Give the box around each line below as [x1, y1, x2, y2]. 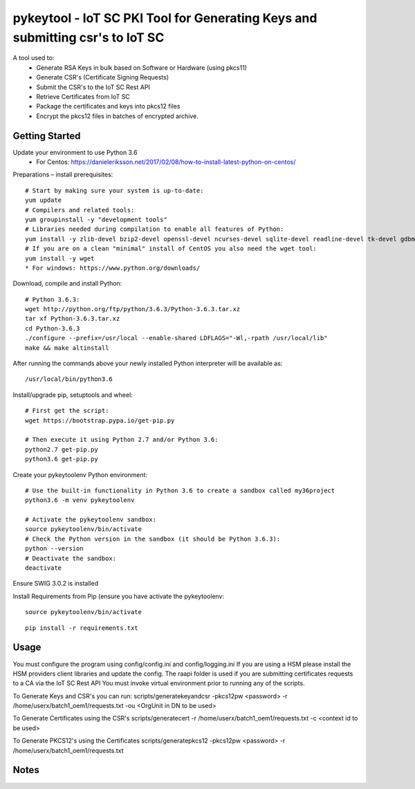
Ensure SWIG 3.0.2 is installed [12, 579, 99, 588]
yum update [25, 196, 62, 204]
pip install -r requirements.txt [25, 624, 138, 632]
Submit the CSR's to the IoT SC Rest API [36, 83, 150, 91]
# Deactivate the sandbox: [25, 554, 117, 562]
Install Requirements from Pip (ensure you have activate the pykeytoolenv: [12, 592, 225, 600]
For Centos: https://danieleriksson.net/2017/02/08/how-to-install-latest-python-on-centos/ [36, 158, 297, 166]
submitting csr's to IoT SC [12, 30, 165, 45]
